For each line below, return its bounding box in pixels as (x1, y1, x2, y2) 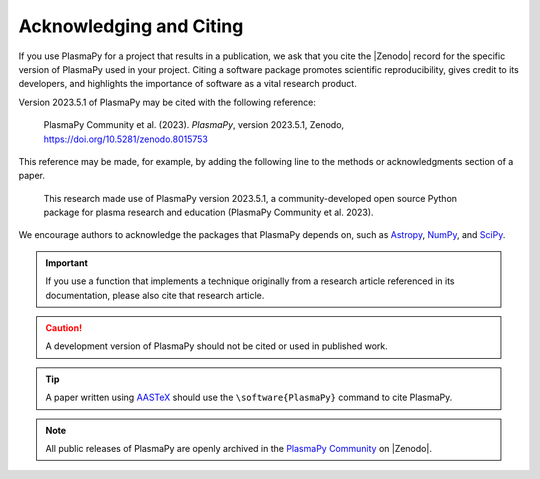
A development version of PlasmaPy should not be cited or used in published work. (45, 340, 389, 352)
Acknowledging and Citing (18, 15, 244, 37)
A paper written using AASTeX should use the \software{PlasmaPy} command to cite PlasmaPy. (45, 391, 453, 404)
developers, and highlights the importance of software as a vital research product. (18, 78, 357, 90)
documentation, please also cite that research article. (45, 289, 265, 301)
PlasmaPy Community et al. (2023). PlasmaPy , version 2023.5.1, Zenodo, (43, 119, 345, 131)
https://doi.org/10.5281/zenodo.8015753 (43, 133, 209, 145)
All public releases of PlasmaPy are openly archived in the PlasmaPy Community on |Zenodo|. (45, 442, 432, 454)
